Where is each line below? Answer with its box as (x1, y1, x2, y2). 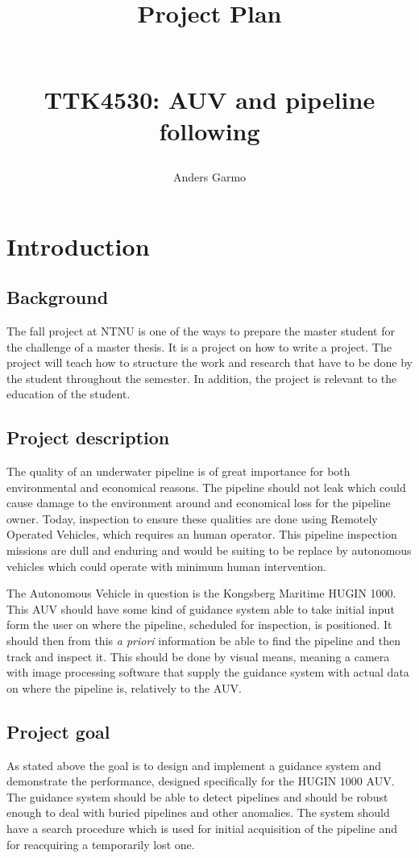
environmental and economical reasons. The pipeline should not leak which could (6, 478, 406, 495)
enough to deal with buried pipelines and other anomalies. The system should (6, 804, 390, 821)
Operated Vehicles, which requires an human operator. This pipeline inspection (6, 526, 397, 543)
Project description (6, 425, 170, 450)
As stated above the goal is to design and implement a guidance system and (6, 756, 382, 773)
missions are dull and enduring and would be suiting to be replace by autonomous (6, 542, 412, 559)
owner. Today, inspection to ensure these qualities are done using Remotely (6, 510, 378, 527)
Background (6, 285, 109, 310)
